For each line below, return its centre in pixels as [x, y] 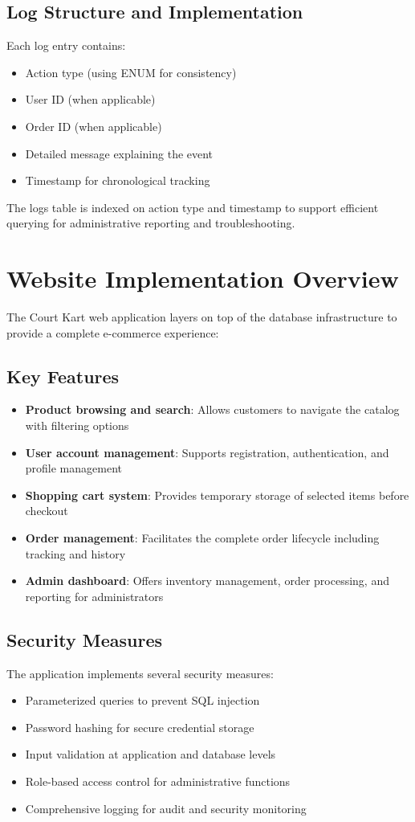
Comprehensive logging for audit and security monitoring [166, 808]
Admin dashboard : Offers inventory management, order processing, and [207, 581]
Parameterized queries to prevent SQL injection [142, 700]
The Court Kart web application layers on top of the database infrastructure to [202, 317]
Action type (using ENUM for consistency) [131, 72]
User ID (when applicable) [90, 99]
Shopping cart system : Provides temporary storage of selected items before [217, 495]
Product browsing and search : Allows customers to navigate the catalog [212, 409]
